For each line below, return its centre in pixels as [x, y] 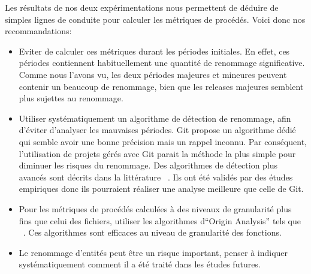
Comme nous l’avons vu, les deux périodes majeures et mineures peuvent [153, 74]
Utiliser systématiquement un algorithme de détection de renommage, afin [155, 118]
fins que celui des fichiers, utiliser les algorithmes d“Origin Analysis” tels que [160, 220]
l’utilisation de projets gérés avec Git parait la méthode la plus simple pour [157, 153]
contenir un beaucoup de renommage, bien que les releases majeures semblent [161, 86]
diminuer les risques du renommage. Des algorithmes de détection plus [148, 165]
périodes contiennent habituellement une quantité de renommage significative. [162, 63]
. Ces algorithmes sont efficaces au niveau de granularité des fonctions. [152, 232]
